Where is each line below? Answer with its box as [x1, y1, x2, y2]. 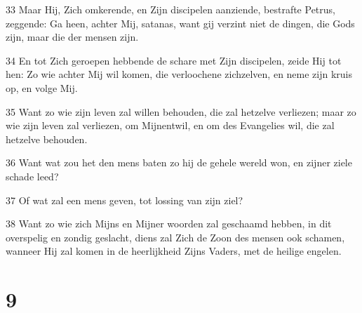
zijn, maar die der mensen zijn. [6, 29, 139, 44]
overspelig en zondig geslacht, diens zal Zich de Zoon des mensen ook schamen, [6, 229, 345, 244]
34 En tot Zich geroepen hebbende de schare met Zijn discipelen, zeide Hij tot [6, 53, 342, 67]
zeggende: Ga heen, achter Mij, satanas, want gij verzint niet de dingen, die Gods [6, 15, 355, 30]
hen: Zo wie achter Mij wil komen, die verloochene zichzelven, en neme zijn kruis [6, 67, 353, 81]
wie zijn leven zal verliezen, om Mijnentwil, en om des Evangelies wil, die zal [6, 118, 335, 133]
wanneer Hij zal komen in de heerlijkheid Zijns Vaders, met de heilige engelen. [6, 244, 342, 258]
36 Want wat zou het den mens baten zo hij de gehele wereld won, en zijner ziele [6, 155, 352, 170]
